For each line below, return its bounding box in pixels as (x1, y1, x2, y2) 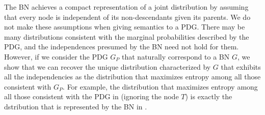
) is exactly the (185, 91, 232, 102)
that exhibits (221, 61, 261, 72)
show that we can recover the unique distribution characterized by (4, 61, 211, 72)
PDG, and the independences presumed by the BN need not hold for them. (4, 41, 239, 52)
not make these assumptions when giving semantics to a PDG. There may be (4, 21, 245, 32)
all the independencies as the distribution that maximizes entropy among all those (4, 71, 261, 82)
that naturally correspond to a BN (122, 51, 230, 62)
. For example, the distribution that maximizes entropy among (63, 81, 258, 92)
